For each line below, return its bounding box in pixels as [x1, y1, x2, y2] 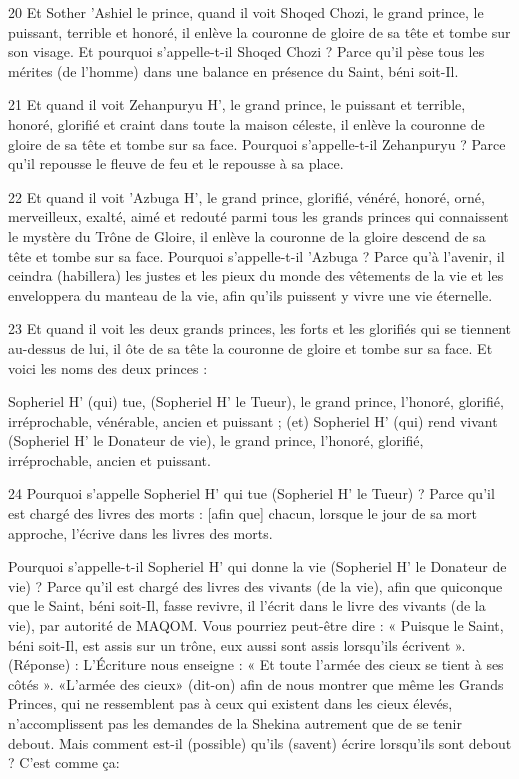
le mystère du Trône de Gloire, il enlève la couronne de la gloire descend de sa [8, 225, 486, 246]
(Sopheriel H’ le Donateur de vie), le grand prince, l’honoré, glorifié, [8, 430, 424, 451]
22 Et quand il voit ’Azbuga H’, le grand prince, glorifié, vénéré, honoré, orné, [8, 186, 485, 207]
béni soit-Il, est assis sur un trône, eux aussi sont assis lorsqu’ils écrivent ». [8, 634, 466, 655]
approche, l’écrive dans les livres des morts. [8, 522, 273, 543]
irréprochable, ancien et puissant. [8, 449, 211, 470]
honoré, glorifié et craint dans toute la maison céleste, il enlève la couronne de [8, 113, 485, 134]
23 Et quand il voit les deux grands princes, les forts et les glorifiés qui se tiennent [8, 318, 512, 339]
